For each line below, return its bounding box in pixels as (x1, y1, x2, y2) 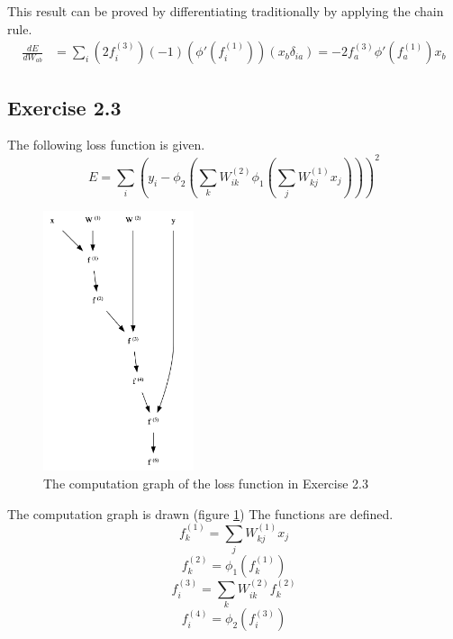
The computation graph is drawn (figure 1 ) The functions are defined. (7, 504, 394, 523)
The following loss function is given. (7, 135, 205, 154)
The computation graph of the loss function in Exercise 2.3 (43, 473, 369, 492)
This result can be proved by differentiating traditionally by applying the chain (7, 2, 444, 20)
